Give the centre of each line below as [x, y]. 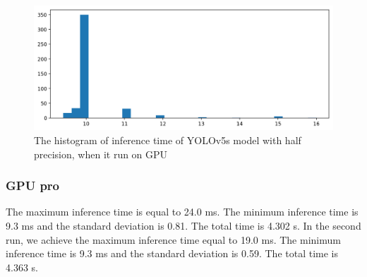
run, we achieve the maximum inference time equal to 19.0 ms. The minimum [173, 239]
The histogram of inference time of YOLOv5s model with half [168, 140]
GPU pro [33, 185]
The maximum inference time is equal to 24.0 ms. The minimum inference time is [182, 212]
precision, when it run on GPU [101, 154]
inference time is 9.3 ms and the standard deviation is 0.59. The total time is [172, 253]
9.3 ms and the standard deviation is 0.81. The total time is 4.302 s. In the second [183, 225]
